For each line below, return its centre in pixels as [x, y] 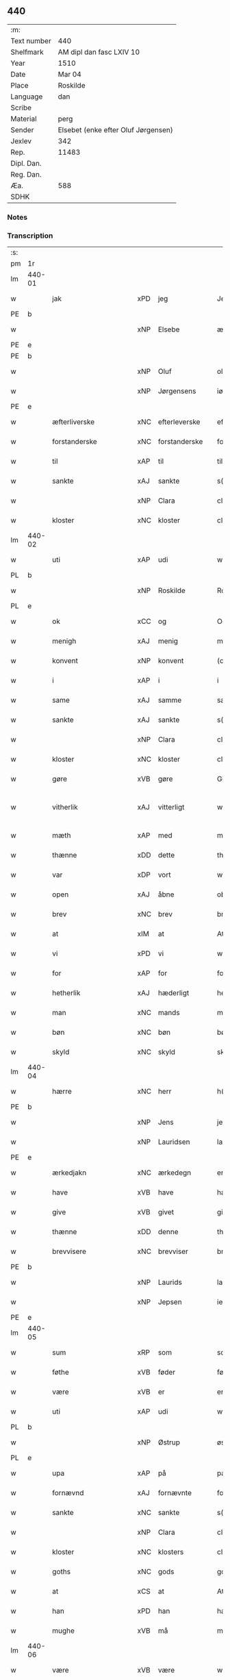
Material [24, 118]
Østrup [169, 1442]
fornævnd [68, 1493]
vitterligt [171, 807]
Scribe [21, 108]
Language [27, 97]
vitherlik [65, 807]
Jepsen [170, 1302]
